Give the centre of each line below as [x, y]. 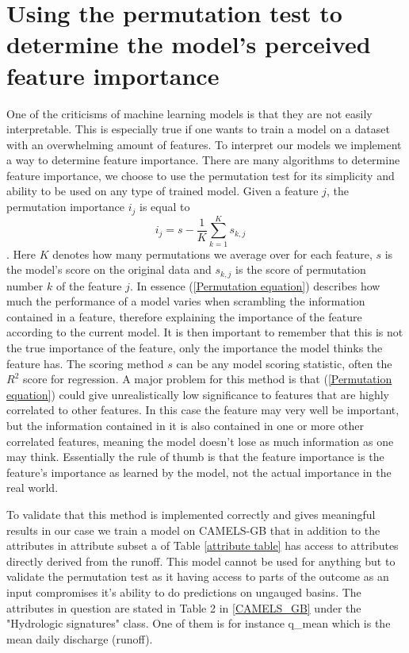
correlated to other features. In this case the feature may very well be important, [203, 410]
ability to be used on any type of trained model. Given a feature [162, 191]
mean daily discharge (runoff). [80, 638]
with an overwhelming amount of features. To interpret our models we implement [204, 144]
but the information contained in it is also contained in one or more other [185, 426]
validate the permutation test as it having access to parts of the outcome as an [198, 576]
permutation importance [66, 207]
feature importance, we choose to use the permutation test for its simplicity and [201, 175]
